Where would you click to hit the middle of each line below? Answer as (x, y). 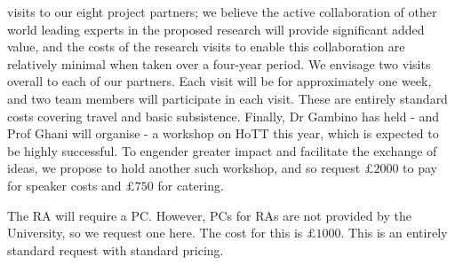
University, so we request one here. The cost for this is (155, 233)
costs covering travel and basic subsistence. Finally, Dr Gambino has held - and (224, 116)
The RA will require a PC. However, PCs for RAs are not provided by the (209, 215)
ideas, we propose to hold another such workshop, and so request (184, 168)
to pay (420, 168)
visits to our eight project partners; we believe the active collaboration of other (222, 12)
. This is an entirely (394, 233)
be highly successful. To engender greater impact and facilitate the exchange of (222, 150)
